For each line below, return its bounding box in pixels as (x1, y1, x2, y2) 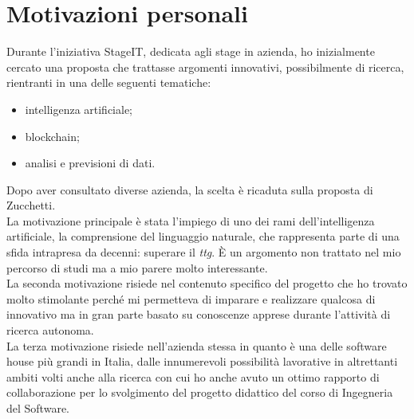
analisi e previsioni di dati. (25, 155, 156, 171)
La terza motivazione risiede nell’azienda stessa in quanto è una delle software (6, 337, 387, 354)
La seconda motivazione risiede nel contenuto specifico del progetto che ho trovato (6, 275, 408, 292)
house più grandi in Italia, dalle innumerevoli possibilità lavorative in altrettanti (6, 353, 398, 370)
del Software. (6, 400, 69, 416)
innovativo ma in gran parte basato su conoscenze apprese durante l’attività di (6, 306, 391, 323)
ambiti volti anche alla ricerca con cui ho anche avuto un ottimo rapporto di (6, 368, 380, 385)
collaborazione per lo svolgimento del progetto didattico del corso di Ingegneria (6, 384, 393, 401)
